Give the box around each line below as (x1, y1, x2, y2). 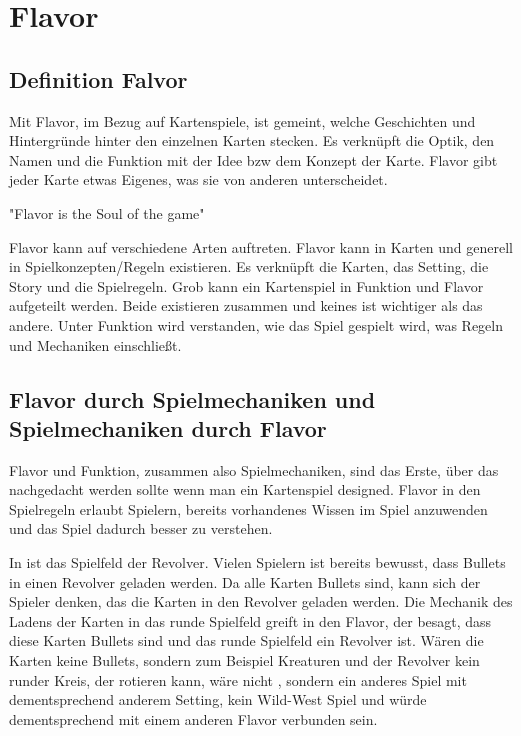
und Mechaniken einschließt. (9, 334, 182, 355)
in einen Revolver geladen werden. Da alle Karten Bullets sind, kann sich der (9, 571, 481, 592)
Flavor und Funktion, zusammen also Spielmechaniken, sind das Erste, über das (9, 459, 499, 480)
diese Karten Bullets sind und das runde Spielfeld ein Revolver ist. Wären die (9, 630, 484, 651)
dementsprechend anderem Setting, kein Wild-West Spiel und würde (9, 689, 427, 710)
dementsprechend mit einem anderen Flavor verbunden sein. (9, 708, 378, 729)
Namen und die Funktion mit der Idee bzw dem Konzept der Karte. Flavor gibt (9, 149, 498, 170)
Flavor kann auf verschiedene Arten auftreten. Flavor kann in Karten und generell (9, 236, 514, 257)
